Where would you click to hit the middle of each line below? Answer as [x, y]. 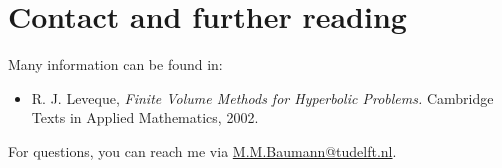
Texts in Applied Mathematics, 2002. [145, 117]
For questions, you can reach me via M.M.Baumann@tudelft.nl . [202, 150]
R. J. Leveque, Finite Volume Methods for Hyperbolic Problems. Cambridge [262, 97]
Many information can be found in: [115, 64]
